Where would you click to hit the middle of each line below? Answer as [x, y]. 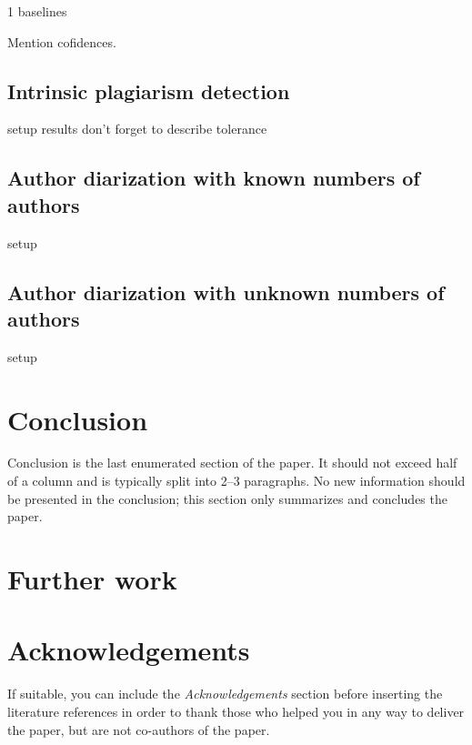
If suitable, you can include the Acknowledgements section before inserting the [225, 694]
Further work [92, 579]
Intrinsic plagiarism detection [149, 91]
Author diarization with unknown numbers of [226, 292]
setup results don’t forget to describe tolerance [137, 129]
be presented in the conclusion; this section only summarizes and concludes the [227, 498]
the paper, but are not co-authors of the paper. [139, 729]
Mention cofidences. [62, 41]
